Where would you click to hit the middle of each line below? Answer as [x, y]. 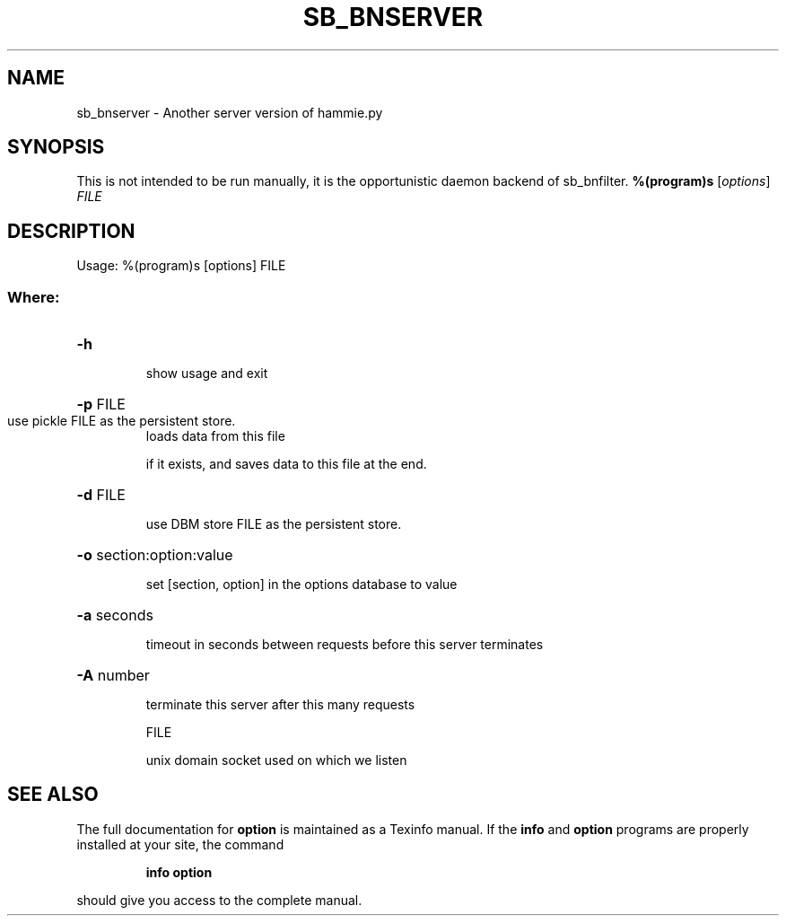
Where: [34, 297]
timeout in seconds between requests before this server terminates [345, 645]
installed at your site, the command [180, 844]
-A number [113, 676]
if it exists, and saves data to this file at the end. [286, 464]
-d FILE [101, 495]
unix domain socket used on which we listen [276, 760]
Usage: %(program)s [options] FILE [181, 266]
